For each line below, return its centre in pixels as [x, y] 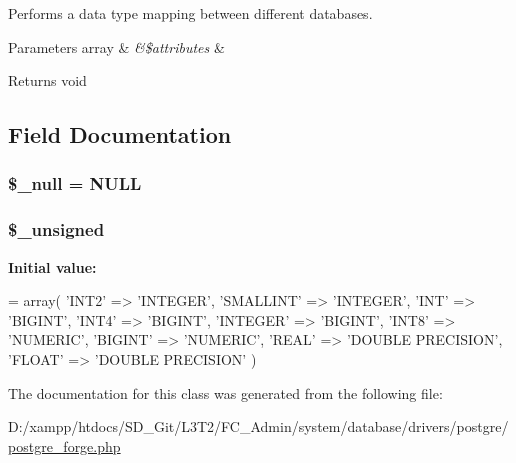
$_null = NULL [75, 183]
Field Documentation [120, 134]
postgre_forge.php [64, 445]
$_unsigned [56, 229]
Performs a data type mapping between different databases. [190, 13]
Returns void [47, 80]
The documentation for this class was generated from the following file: [225, 392]
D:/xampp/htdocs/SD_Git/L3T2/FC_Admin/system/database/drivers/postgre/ [258, 426]
